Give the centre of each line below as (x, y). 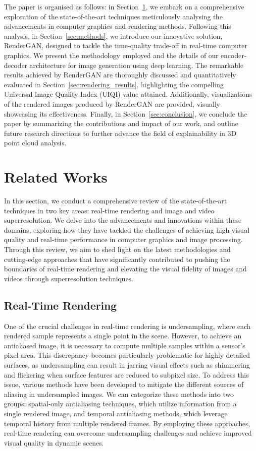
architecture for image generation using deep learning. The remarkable (136, 65)
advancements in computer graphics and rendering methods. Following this (118, 26)
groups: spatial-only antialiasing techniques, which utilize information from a (120, 404)
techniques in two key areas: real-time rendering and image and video (109, 210)
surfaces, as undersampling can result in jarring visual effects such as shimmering (127, 364)
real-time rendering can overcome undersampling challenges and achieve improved (128, 433)
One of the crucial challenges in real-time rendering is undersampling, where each (127, 326)
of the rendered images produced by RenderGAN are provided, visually (112, 103)
